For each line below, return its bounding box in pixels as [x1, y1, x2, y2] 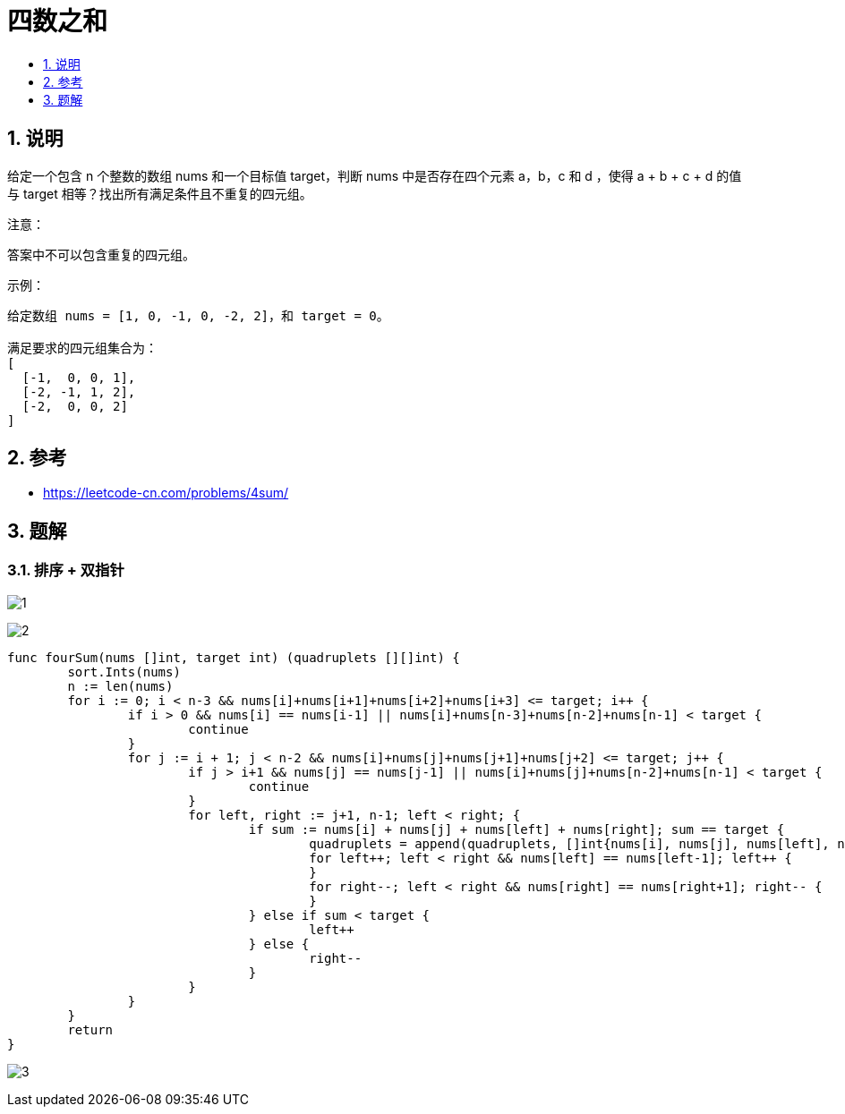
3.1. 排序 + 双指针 [7, 561, 124, 580]
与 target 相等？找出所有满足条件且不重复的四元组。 [7, 185, 312, 201]
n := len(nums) [67, 678, 174, 693]
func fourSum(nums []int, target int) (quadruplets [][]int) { [7, 650, 460, 665]
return [67, 1022, 114, 1037]
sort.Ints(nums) [67, 664, 181, 679]
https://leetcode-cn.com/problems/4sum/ [43, 485, 289, 501]
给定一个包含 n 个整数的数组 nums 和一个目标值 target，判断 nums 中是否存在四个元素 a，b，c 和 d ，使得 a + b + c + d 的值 [7, 167, 742, 183]
